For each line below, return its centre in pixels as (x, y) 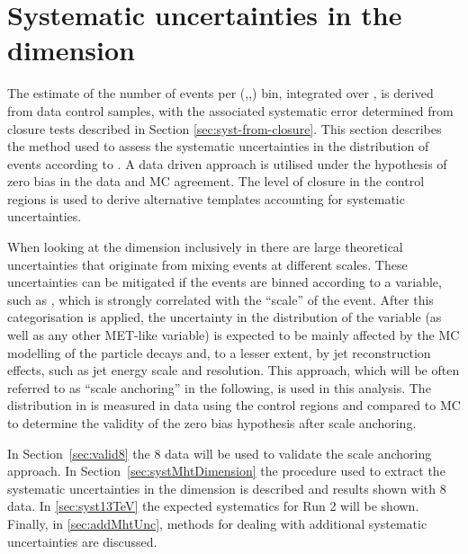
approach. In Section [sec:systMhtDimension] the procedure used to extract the (226, 471)
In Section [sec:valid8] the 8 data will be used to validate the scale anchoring (220, 453)
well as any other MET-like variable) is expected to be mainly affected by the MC (234, 335)
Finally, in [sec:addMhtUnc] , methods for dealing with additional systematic (217, 523)
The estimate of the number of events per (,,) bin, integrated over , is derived (220, 93)
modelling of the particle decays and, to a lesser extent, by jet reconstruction (219, 352)
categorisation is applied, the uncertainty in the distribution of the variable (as (225, 317)
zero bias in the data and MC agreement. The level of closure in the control (216, 181)
